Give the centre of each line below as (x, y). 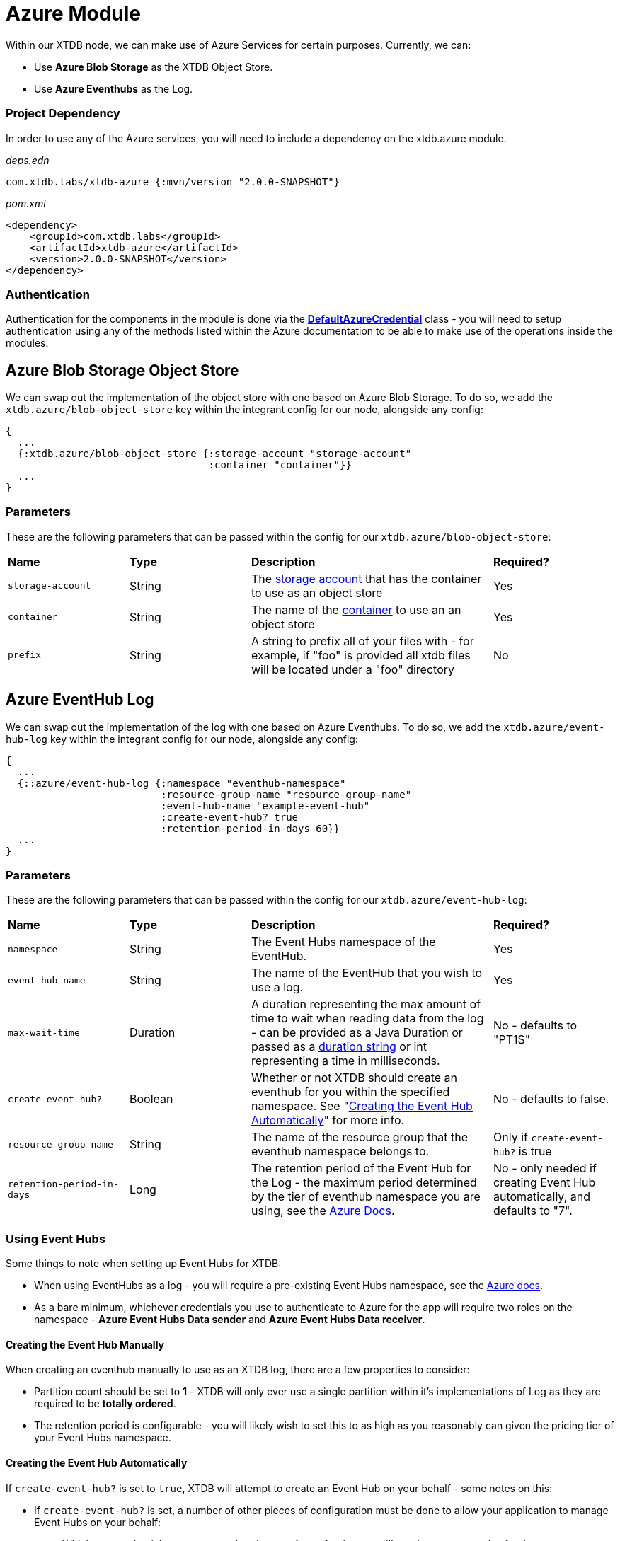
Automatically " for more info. (328, 1120)
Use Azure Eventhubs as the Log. (114, 88)
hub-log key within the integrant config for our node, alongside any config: (182, 739)
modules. (27, 343)
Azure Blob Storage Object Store (122, 370)
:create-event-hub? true (230, 817)
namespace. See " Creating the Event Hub (362, 1106)
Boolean (151, 1099)
